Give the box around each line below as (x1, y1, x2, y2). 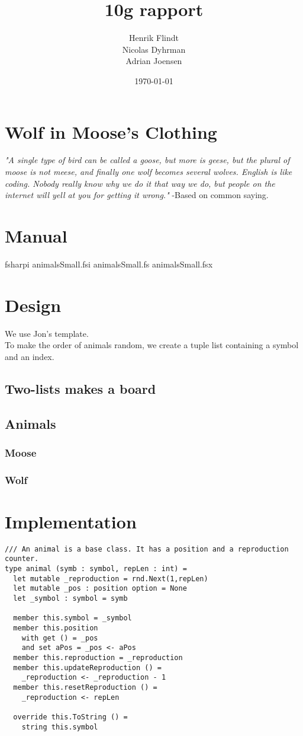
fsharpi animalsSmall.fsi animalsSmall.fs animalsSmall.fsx (5, 257, 213, 270)
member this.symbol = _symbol (13, 614, 132, 623)
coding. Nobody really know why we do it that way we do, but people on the (5, 177, 275, 189)
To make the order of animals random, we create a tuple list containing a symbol (5, 339, 299, 351)
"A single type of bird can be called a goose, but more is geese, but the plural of (5, 154, 290, 166)
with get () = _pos (21, 633, 98, 642)
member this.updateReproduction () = (13, 663, 162, 672)
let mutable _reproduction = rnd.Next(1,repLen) (13, 574, 208, 583)
